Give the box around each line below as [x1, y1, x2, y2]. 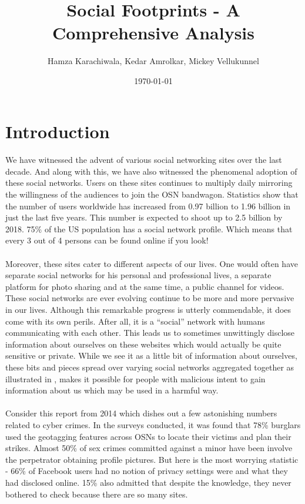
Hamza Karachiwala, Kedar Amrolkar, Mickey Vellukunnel [48, 55, 259, 67]
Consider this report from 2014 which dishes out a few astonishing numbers [5, 407, 277, 419]
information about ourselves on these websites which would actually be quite [5, 338, 281, 350]
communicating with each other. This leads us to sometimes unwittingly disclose [5, 326, 295, 339]
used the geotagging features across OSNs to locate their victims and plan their [5, 430, 291, 442]
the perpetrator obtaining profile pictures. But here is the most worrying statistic [5, 453, 299, 465]
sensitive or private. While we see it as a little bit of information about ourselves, [5, 349, 297, 362]
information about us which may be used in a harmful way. [5, 384, 219, 396]
